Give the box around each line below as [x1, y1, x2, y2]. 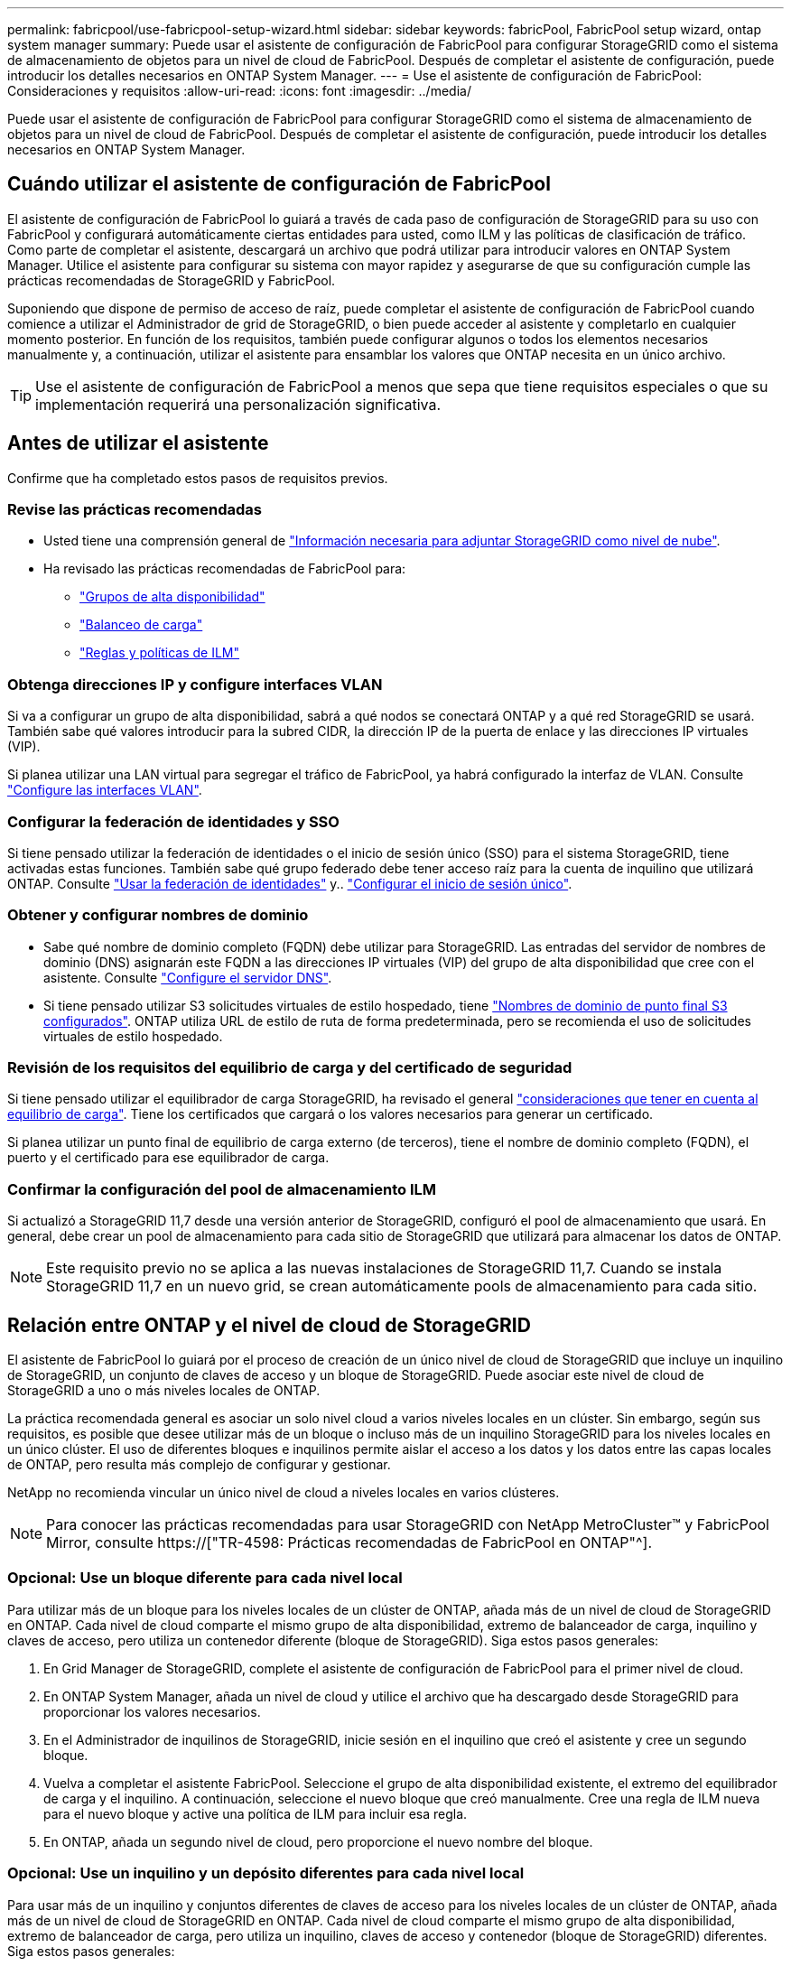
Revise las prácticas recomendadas [7, 500, 262, 519]
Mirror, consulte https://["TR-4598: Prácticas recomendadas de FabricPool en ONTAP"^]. [46, 1533, 653, 1552]
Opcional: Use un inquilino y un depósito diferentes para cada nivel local [7, 1864, 525, 1883]
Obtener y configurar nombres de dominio [7, 906, 309, 925]
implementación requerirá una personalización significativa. [35, 395, 442, 414]
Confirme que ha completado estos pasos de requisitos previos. [7, 470, 388, 486]
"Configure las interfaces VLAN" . [7, 782, 202, 798]
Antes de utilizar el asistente [7, 432, 269, 455]
